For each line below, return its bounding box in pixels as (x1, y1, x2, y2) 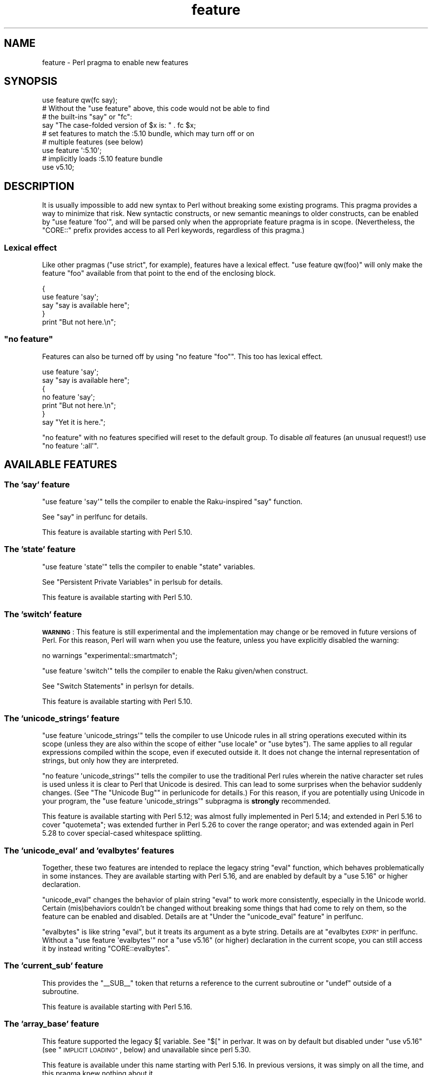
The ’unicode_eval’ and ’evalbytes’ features (4, 845, 175, 855)
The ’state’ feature (4, 544, 76, 555)
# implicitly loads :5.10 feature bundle (42, 154, 163, 163)
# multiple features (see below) (42, 138, 144, 147)
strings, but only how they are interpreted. (42, 756, 179, 765)
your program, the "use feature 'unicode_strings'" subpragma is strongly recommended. (42, 797, 331, 806)
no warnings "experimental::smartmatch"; (42, 651, 178, 660)
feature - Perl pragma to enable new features (42, 58, 188, 67)
